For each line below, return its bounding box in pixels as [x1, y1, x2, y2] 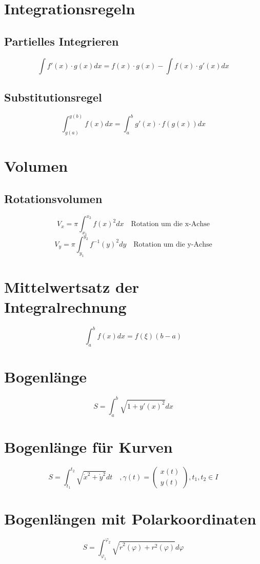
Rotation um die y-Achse [133, 240, 212, 248]
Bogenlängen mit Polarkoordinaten [4, 508, 256, 529]
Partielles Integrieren [4, 33, 119, 49]
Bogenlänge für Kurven [4, 436, 173, 457]
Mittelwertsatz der [4, 276, 139, 297]
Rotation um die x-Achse [131, 220, 210, 228]
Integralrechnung [4, 296, 127, 317]
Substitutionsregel [4, 89, 102, 105]
